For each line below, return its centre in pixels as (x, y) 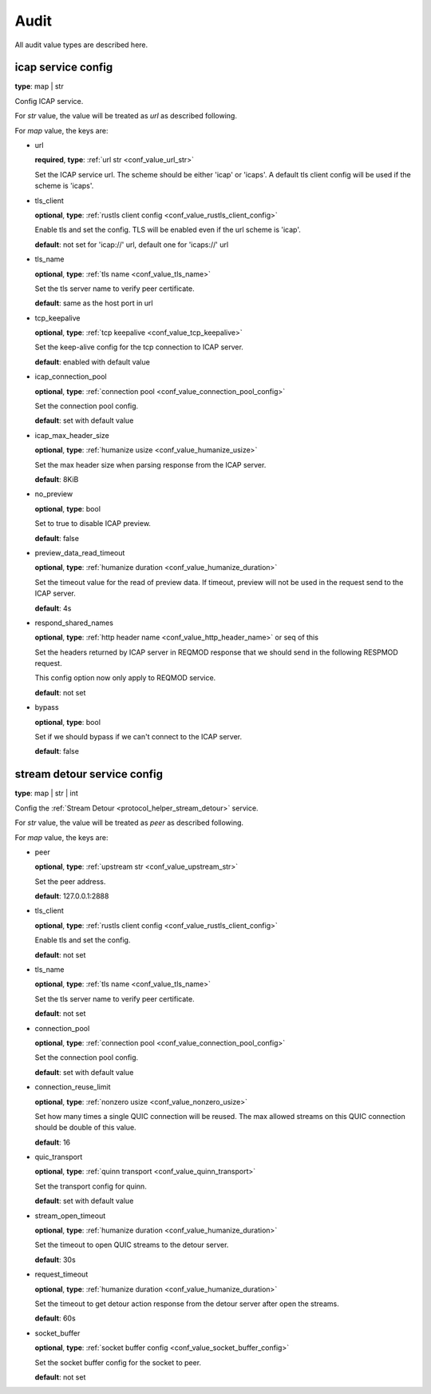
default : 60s (55, 1318)
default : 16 (53, 1142)
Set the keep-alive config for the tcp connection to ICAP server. (139, 347)
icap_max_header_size (72, 435)
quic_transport (59, 1157)
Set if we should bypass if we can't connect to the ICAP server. (138, 737)
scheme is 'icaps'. (64, 186)
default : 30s (55, 1260)
